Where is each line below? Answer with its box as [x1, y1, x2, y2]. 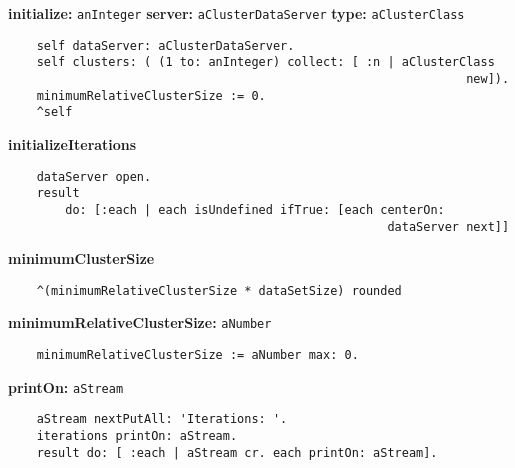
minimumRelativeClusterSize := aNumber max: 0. [36, 348, 359, 363]
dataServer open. [36, 169, 152, 184]
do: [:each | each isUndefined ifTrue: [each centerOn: [65, 202, 445, 217]
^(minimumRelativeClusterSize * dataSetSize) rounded [36, 283, 402, 298]
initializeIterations [8, 133, 137, 154]
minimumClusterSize [8, 248, 155, 269]
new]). [466, 71, 510, 86]
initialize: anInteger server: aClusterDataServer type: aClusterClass [8, 3, 465, 23]
